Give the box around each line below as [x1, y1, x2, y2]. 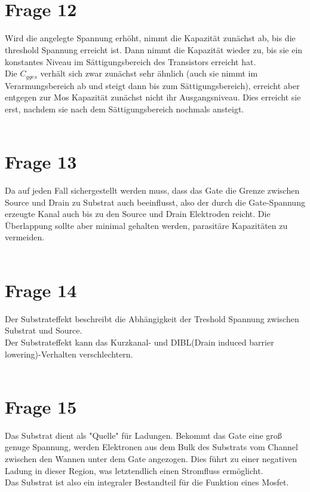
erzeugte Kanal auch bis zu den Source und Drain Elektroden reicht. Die [5, 207, 271, 220]
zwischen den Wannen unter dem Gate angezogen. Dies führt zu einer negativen [5, 453, 297, 465]
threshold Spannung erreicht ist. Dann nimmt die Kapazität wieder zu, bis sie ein [5, 43, 303, 56]
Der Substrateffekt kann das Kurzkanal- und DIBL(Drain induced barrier [5, 335, 274, 348]
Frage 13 [5, 149, 77, 174]
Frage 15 [5, 394, 77, 418]
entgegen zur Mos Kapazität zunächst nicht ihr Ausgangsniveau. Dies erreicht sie [5, 91, 301, 103]
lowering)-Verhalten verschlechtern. [5, 347, 133, 360]
